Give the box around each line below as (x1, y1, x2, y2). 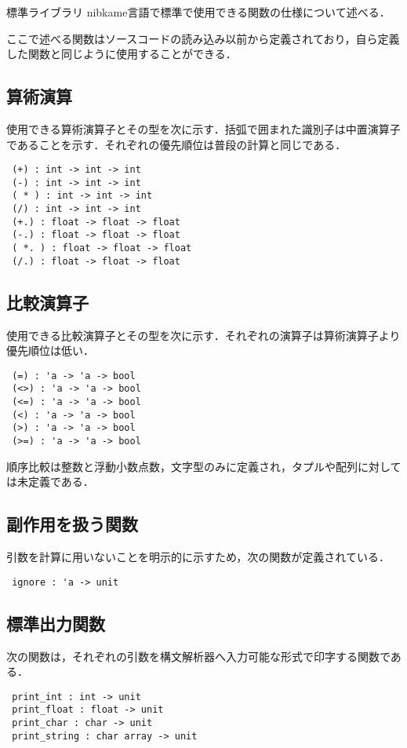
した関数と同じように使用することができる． (6, 46, 237, 62)
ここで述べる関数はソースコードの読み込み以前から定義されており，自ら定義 (6, 30, 400, 46)
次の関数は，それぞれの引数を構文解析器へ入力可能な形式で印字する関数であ (6, 648, 402, 664)
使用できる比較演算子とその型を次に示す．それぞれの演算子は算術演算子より (6, 327, 401, 343)
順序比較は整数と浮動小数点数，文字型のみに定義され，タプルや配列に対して (6, 458, 402, 474)
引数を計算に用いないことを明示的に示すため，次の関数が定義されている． (6, 549, 390, 565)
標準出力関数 (6, 611, 105, 635)
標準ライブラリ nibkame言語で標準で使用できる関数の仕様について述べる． (6, 4, 391, 20)
